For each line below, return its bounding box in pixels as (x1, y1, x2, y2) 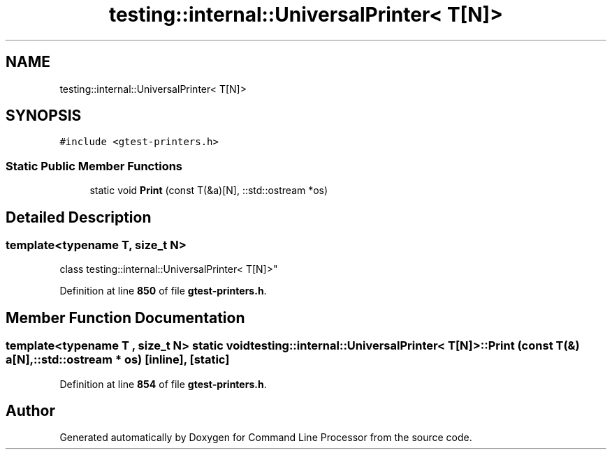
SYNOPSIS (6, 107, 82, 125)
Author (6, 402, 55, 420)
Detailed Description (6, 208, 152, 226)
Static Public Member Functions (6, 158, 183, 173)
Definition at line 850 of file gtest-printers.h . (59, 285, 267, 297)
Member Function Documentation (6, 308, 245, 327)
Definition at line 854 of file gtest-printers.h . (59, 378, 267, 390)
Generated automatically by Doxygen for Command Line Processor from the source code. (59, 431, 472, 444)
